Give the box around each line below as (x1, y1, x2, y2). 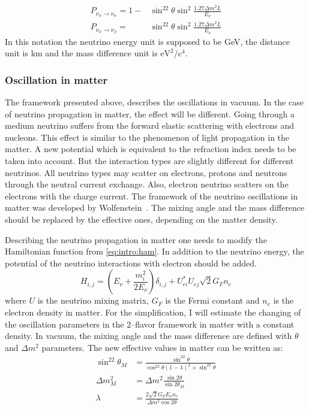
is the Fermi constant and (165, 294, 260, 307)
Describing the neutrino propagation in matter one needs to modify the (5, 233, 267, 246)
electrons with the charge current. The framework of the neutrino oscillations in (5, 189, 298, 202)
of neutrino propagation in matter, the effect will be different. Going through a (5, 107, 295, 120)
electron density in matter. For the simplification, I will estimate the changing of (5, 305, 301, 318)
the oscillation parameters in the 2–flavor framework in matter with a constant (5, 317, 295, 330)
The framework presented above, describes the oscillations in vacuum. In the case (5, 96, 304, 108)
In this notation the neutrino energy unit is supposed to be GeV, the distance (5, 35, 290, 47)
